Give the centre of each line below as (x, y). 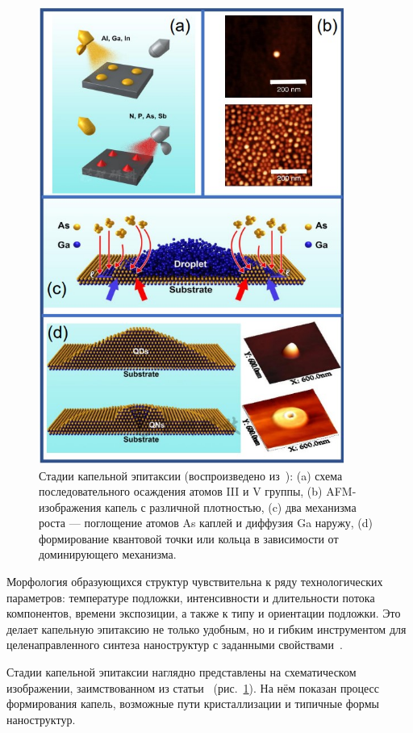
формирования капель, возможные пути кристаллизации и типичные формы (193, 704)
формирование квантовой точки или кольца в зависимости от (189, 538)
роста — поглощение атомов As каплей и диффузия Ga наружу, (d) (206, 523)
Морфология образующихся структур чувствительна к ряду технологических (195, 582)
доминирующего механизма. (108, 554)
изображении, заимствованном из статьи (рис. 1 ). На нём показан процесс (193, 687)
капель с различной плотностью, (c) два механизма (231, 507)
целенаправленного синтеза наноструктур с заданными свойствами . (175, 645)
